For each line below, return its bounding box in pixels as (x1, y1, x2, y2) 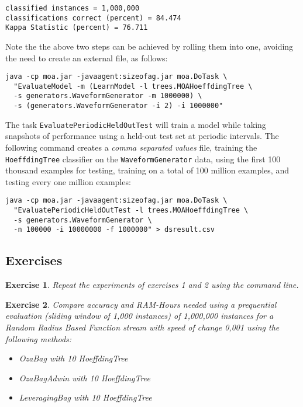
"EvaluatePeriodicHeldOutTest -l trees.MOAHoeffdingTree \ (13, 206, 249, 215)
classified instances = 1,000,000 (5, 4, 140, 12)
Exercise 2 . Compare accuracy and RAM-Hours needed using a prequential (5, 298, 277, 310)
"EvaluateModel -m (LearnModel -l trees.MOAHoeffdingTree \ (13, 82, 253, 91)
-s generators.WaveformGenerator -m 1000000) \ (13, 92, 202, 100)
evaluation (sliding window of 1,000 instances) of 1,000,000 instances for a (5, 309, 274, 322)
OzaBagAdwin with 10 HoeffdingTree (19, 371, 150, 384)
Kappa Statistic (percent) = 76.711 (5, 23, 148, 32)
